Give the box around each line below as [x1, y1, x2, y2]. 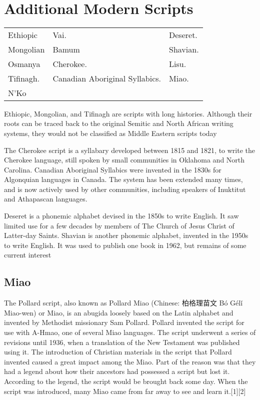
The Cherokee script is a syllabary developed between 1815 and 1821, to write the [4, 144, 255, 155]
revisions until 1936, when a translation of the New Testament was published [4, 336, 240, 347]
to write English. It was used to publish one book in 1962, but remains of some [4, 239, 246, 250]
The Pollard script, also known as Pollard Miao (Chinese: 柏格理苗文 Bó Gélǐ [4, 297, 243, 308]
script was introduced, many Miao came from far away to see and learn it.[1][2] [4, 385, 246, 396]
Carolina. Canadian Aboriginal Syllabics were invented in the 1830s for [4, 164, 221, 174]
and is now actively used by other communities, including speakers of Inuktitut [4, 183, 246, 194]
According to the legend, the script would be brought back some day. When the [4, 375, 248, 386]
